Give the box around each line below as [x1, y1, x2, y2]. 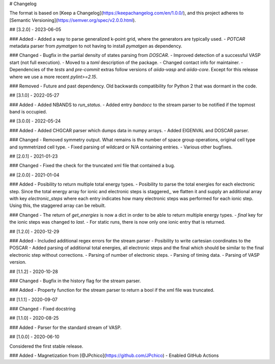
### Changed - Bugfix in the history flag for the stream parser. [9, 278, 141, 284]
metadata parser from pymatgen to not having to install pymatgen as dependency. [9, 43, 182, 49]
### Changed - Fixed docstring [9, 306, 76, 312]
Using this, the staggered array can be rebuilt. [9, 202, 106, 208]
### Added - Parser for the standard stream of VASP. [9, 324, 122, 330]
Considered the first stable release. [9, 343, 84, 349]
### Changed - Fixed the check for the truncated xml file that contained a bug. [9, 163, 175, 169]
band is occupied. [9, 109, 47, 115]
